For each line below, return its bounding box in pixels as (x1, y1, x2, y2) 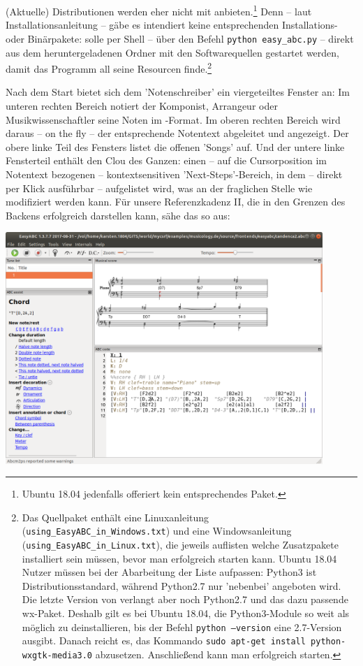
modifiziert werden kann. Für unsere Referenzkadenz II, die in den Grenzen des (6, 194, 346, 209)
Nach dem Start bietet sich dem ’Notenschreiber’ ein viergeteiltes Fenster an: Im (6, 85, 350, 99)
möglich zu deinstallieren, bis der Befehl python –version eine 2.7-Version (22, 619, 342, 634)
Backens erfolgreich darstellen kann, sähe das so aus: (6, 208, 230, 222)
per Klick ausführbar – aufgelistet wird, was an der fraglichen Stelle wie (6, 180, 313, 195)
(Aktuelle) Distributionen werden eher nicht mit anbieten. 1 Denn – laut (6, 2, 312, 18)
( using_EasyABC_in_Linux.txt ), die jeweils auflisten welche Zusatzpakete (22, 537, 339, 552)
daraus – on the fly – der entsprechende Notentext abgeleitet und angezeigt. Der (6, 126, 349, 140)
